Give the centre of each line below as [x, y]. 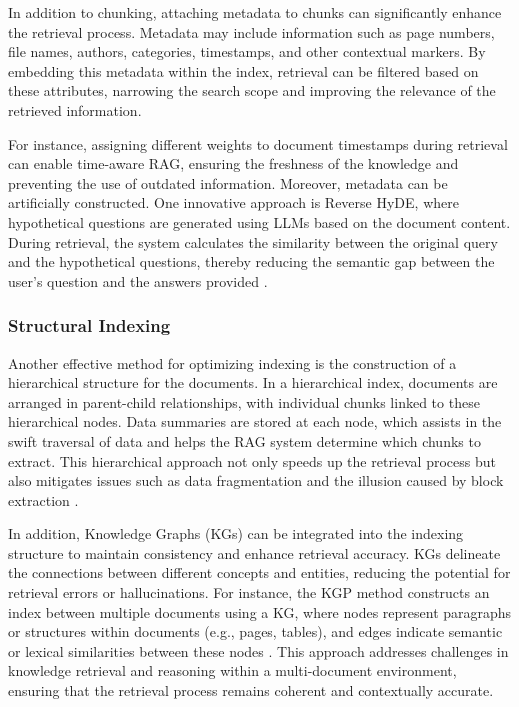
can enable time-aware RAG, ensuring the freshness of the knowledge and [233, 163]
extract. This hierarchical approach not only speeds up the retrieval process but [252, 460]
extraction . [43, 499]
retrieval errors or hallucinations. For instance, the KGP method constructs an [249, 592]
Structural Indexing [89, 325]
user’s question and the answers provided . [138, 280]
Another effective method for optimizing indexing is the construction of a [232, 362]
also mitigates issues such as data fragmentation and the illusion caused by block [256, 480]
